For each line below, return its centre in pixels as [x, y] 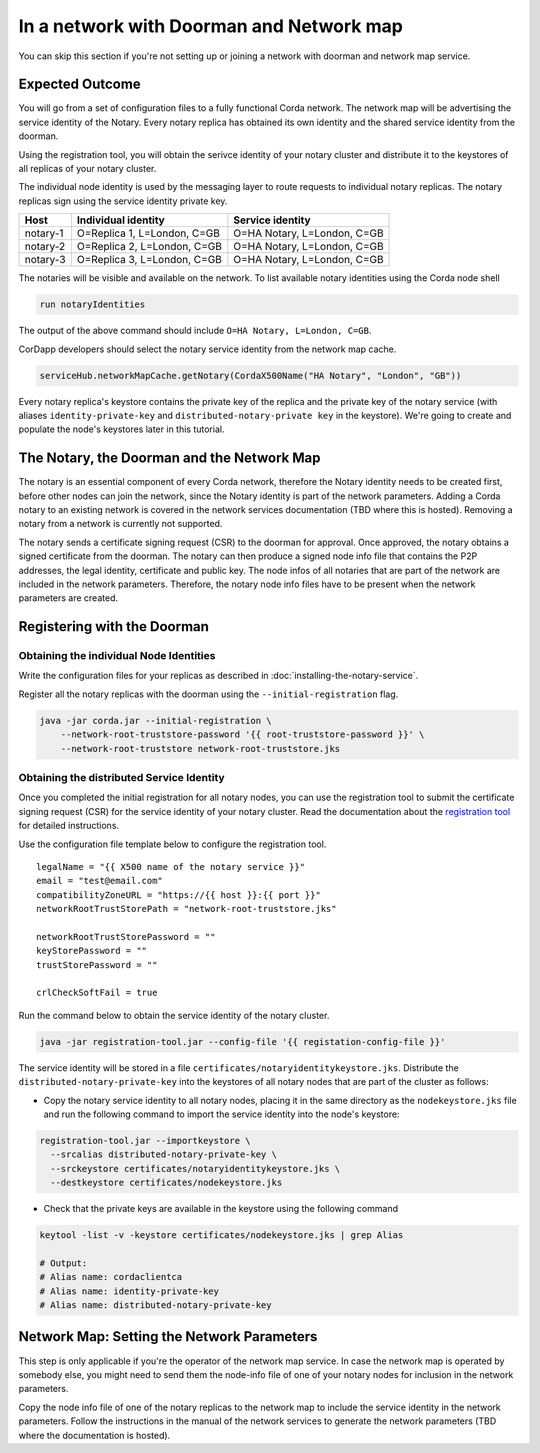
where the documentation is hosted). [94, 1435]
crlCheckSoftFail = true [97, 993]
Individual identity [120, 220]
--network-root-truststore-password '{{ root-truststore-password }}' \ [242, 734]
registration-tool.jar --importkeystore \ [145, 1140]
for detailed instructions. [69, 826]
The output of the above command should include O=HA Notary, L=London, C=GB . [195, 331]
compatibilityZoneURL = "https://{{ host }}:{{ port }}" [179, 894]
